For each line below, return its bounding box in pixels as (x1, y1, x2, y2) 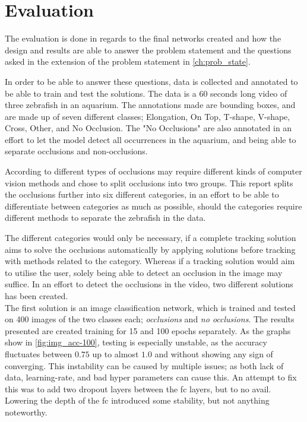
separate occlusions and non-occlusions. (5, 145, 148, 157)
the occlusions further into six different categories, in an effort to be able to (5, 188, 279, 201)
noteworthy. (5, 405, 48, 418)
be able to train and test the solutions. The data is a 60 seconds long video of (5, 87, 287, 99)
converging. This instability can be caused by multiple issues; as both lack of (5, 359, 284, 372)
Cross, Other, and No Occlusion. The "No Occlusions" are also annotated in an (5, 122, 292, 134)
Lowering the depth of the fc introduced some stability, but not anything (5, 394, 270, 407)
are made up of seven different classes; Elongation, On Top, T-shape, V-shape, (5, 110, 290, 122)
